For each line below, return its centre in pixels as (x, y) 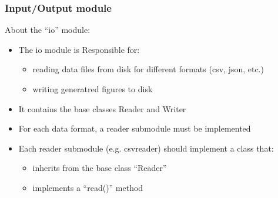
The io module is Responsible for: (79, 49)
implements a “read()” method (88, 187)
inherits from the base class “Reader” (100, 168)
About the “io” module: (48, 30)
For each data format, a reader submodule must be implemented (135, 128)
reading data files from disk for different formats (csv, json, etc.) (148, 69)
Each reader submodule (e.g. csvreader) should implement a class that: (146, 148)
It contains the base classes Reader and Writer (102, 108)
